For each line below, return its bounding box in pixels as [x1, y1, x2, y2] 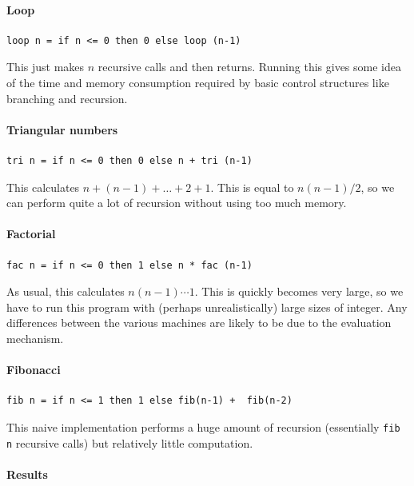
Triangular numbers [6, 121, 118, 137]
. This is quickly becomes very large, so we [194, 283, 404, 300]
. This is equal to [210, 178, 294, 195]
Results [6, 465, 48, 482]
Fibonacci [6, 361, 61, 378]
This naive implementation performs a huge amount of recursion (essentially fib [6, 418, 400, 435]
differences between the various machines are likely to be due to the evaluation [6, 314, 392, 331]
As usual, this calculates [6, 283, 125, 300]
